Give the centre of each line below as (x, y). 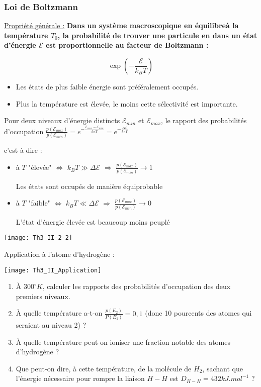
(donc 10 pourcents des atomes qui (198, 313)
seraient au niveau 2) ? (51, 325)
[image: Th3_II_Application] (53, 270)
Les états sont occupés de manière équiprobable (89, 186)
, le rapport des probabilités (204, 120)
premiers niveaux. (43, 296)
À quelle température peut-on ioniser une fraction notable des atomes (123, 342)
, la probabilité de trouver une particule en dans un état (157, 35)
